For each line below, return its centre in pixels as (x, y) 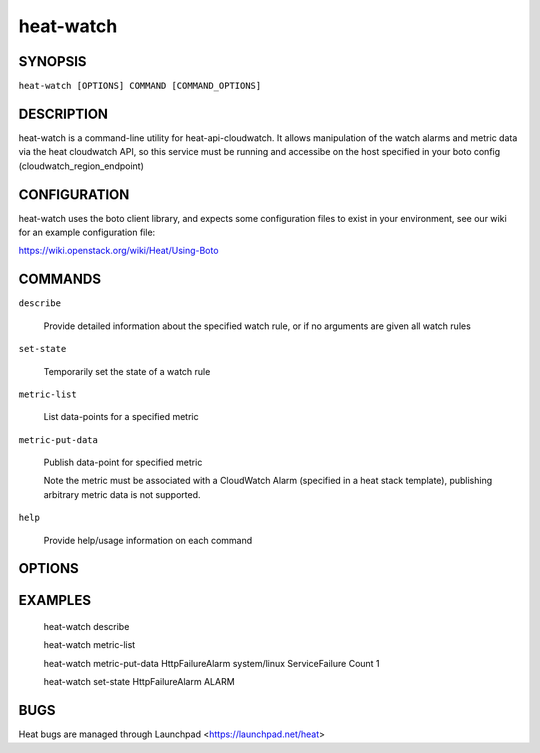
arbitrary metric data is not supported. (122, 494)
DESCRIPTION (63, 113)
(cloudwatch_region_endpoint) (81, 166)
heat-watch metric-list (89, 645)
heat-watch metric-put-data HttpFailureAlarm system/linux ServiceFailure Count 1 (211, 663)
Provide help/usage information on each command (148, 540)
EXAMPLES (55, 600)
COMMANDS (60, 279)
